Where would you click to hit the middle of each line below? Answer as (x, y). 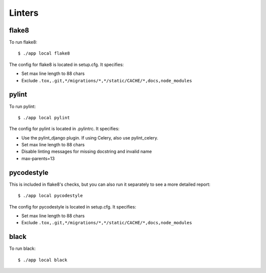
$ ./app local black (43, 260)
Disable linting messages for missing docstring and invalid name (87, 152)
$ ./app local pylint (44, 118)
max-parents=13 (38, 158)
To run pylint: (22, 106)
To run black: (22, 248)
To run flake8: (23, 42)
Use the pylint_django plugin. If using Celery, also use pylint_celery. (90, 137)
